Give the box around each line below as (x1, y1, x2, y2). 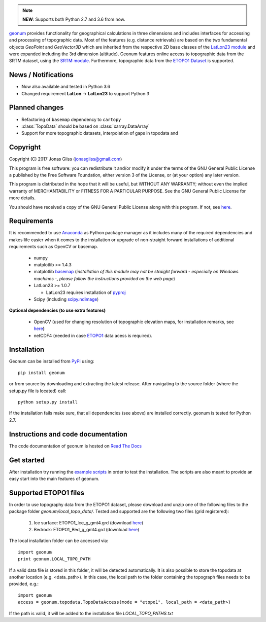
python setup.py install (18, 400, 78, 405)
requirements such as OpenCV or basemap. (9, 244, 99, 250)
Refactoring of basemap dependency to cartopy (21, 116, 121, 122)
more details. (9, 195, 36, 201)
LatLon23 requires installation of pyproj (46, 289, 126, 295)
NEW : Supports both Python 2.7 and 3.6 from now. (22, 16, 126, 22)
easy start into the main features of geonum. (9, 476, 100, 482)
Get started (9, 456, 45, 464)
